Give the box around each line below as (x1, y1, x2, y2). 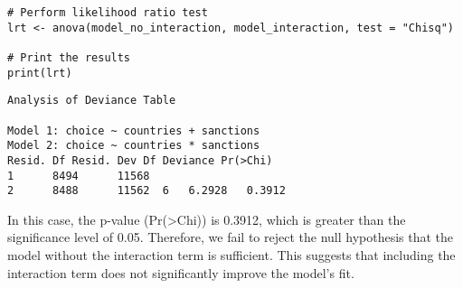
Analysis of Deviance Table (7, 94, 176, 107)
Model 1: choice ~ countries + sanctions (7, 124, 260, 137)
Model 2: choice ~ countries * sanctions (7, 139, 260, 153)
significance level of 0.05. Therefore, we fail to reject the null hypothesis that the (7, 228, 454, 246)
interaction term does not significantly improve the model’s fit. (7, 263, 354, 282)
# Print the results (7, 51, 131, 64)
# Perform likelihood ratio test (7, 6, 208, 19)
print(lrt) (7, 66, 72, 79)
